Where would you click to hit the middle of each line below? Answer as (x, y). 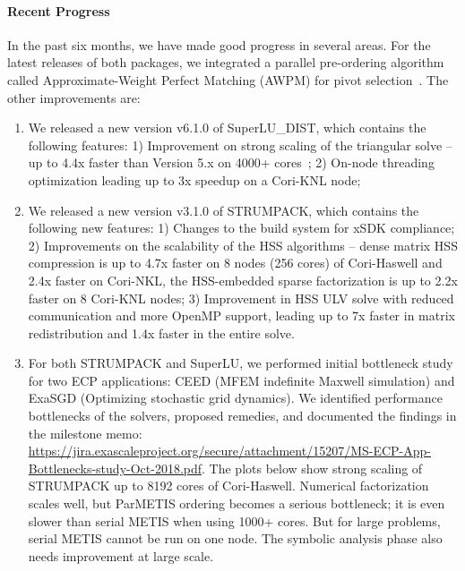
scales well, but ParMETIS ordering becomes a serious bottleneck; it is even (237, 503)
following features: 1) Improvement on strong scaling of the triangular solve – (240, 145)
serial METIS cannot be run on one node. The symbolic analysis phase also (235, 538)
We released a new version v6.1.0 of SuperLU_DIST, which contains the (227, 128)
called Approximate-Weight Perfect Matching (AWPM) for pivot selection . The (228, 79)
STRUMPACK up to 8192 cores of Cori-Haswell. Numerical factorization (228, 486)
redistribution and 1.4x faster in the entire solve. (161, 332)
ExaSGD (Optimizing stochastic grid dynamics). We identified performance (235, 398)
